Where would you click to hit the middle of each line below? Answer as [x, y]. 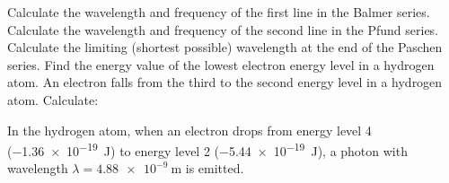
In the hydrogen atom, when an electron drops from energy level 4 [189, 130]
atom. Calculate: [53, 99]
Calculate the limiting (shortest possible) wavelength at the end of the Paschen [225, 47]
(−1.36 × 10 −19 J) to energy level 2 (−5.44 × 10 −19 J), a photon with [207, 149]
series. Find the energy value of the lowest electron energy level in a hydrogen [221, 64]
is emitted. [215, 168]
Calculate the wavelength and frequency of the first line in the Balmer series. [219, 12]
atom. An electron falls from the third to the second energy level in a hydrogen [225, 82]
